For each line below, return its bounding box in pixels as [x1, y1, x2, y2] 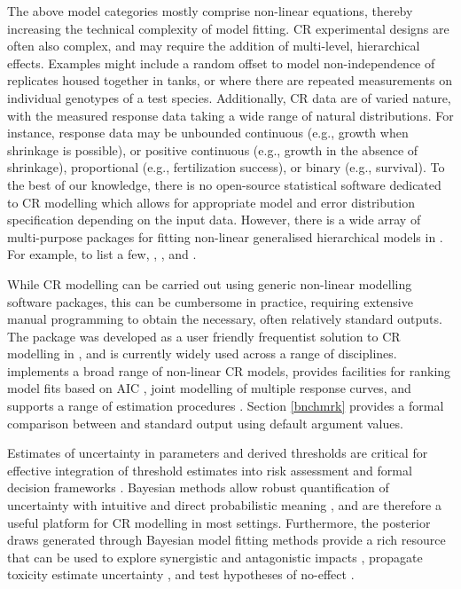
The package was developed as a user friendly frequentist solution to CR [7, 326, 401, 345]
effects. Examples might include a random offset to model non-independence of [7, 53, 435, 72]
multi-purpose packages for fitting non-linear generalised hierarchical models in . [7, 227, 443, 246]
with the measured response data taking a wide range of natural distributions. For [7, 106, 454, 124]
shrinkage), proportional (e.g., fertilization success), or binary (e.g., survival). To [7, 158, 445, 177]
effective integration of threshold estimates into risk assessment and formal [7, 460, 412, 479]
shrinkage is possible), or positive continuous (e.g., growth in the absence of [7, 140, 418, 159]
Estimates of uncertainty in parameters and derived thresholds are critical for [7, 444, 428, 462]
